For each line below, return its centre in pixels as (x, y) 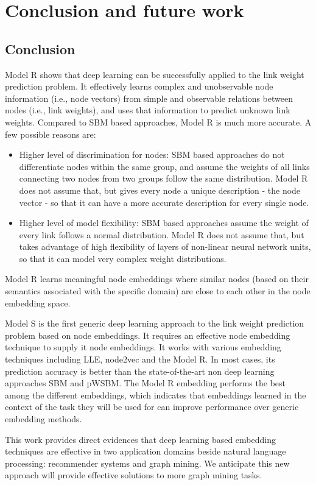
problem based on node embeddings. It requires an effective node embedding (148, 335)
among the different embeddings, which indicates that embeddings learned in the (156, 395)
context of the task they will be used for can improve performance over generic (152, 407)
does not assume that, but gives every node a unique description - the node (160, 190)
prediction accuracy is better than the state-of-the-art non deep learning (140, 371)
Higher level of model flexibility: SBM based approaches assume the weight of (164, 223)
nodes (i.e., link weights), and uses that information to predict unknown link (148, 110)
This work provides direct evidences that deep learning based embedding (140, 439)
